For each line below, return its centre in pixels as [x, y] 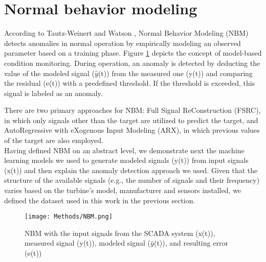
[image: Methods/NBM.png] [69, 217]
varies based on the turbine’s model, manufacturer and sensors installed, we [123, 190]
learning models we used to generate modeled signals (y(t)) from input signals [126, 160]
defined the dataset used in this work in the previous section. [100, 200]
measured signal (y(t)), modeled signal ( [88, 243]
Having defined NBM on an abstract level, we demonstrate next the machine [124, 150]
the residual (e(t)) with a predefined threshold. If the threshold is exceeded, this [130, 83]
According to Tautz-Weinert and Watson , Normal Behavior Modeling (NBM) [126, 33]
